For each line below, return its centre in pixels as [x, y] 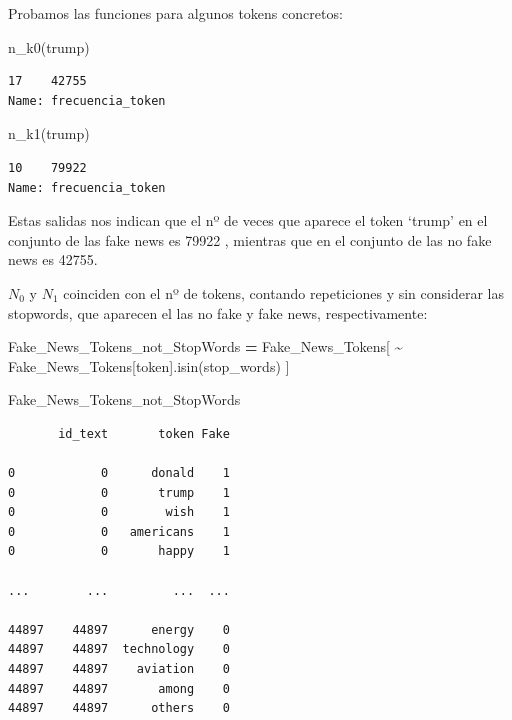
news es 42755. [53, 259]
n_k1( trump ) [49, 133]
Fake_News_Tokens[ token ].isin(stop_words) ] [149, 365]
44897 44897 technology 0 [119, 649]
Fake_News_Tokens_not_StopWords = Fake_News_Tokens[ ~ [205, 346]
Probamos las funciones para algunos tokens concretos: [175, 13]
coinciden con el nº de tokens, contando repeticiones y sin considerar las [283, 292]
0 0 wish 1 [119, 512]
